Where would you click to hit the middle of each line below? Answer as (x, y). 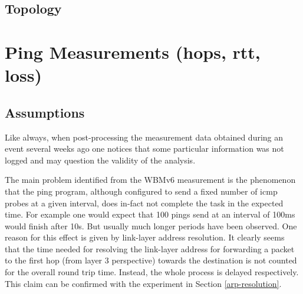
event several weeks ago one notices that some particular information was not (144, 148)
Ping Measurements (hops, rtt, (133, 51)
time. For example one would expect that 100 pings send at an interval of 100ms (150, 214)
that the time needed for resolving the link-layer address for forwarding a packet (150, 248)
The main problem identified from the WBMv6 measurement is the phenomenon (150, 180)
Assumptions (45, 112)
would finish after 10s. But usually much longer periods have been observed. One (151, 225)
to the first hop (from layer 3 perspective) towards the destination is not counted (151, 260)
